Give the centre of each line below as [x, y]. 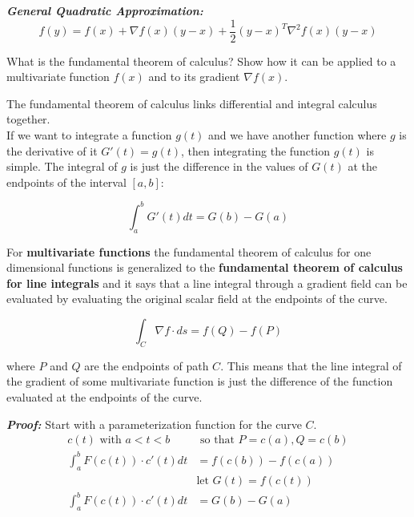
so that [217, 440]
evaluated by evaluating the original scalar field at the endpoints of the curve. [197, 299]
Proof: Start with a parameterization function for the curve [154, 424]
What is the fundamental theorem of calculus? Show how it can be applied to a [201, 61]
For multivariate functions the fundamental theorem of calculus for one [189, 251]
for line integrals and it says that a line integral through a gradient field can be [207, 283]
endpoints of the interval [66, 182]
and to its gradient [194, 77]
